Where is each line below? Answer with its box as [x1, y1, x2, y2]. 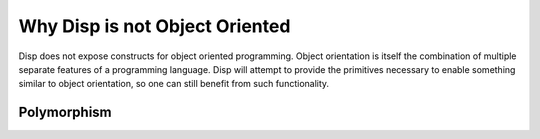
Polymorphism [18, 104, 112, 121]
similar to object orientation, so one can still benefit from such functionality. [18, 78, 330, 90]
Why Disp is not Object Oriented [18, 15, 291, 37]
